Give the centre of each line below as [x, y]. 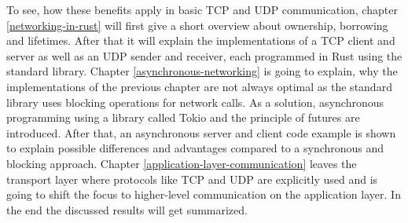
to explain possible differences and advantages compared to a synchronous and [195, 148]
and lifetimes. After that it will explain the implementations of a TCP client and [201, 40]
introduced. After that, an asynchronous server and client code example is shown [201, 132]
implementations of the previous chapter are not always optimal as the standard [199, 86]
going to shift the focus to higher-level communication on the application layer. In [204, 194]
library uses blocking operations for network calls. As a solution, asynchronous [195, 102]
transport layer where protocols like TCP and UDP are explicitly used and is [192, 179]
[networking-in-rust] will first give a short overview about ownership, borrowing [197, 25]
